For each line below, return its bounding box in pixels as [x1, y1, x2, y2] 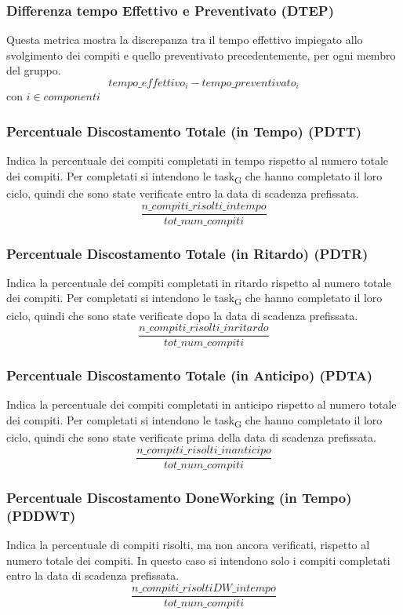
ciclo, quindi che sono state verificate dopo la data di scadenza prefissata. [6, 307, 358, 323]
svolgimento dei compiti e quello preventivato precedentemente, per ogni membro [6, 46, 396, 63]
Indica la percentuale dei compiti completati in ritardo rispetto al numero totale [6, 274, 391, 290]
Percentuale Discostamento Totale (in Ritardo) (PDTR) [6, 243, 369, 263]
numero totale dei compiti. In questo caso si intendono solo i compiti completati [6, 551, 390, 568]
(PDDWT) [6, 505, 76, 525]
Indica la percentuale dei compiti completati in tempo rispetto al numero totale [6, 152, 389, 169]
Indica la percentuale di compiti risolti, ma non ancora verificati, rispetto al [6, 536, 370, 552]
